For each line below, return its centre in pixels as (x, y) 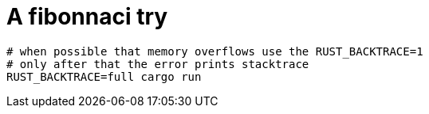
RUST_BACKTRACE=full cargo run (104, 76)
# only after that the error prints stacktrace (158, 64)
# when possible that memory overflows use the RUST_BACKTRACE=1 (215, 51)
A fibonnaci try (87, 17)
